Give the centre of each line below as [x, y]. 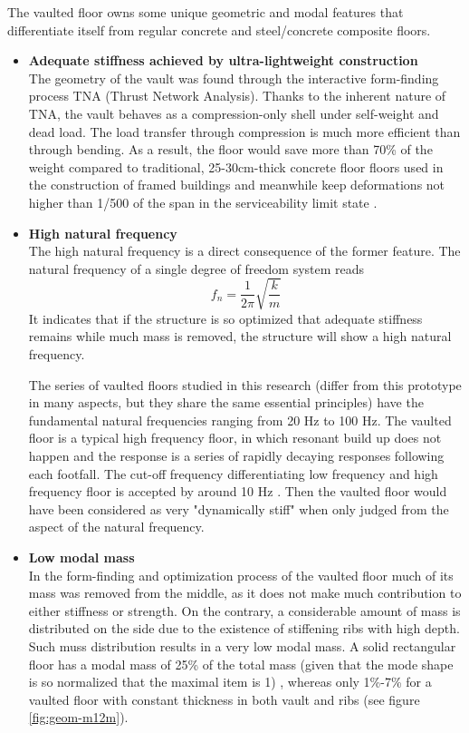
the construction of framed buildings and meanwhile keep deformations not [237, 185]
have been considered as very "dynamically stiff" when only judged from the [239, 508]
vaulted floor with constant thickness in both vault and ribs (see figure [224, 699]
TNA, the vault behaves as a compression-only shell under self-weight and [234, 113]
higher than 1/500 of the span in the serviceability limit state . [203, 202]
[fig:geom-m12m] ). [78, 717]
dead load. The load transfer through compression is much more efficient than [244, 131]
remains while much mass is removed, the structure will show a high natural [240, 336]
